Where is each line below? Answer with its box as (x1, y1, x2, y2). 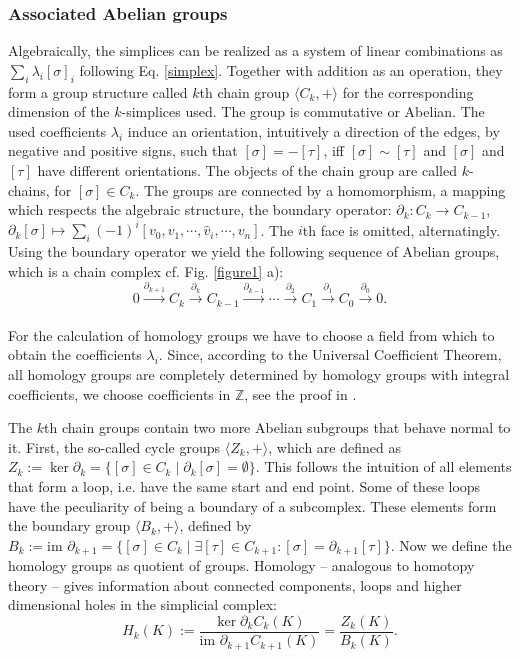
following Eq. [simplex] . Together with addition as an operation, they (79, 59, 503, 80)
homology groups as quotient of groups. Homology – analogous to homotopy (8, 555, 475, 576)
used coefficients (8, 120, 107, 141)
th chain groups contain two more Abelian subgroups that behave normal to (44, 417, 511, 438)
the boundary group (8, 515, 131, 536)
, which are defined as (268, 436, 401, 457)
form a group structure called (8, 81, 188, 102)
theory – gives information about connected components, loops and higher (8, 574, 462, 595)
